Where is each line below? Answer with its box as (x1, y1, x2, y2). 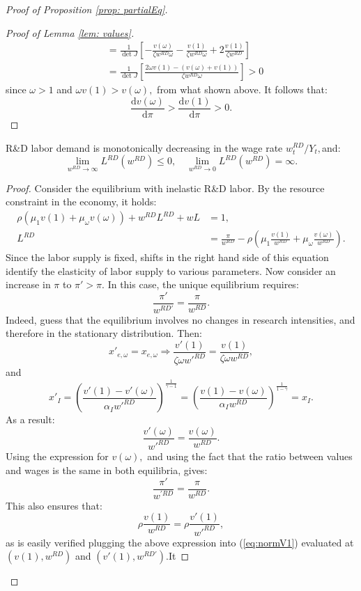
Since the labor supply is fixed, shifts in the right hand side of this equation (6, 250, 329, 265)
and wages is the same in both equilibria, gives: (6, 462, 208, 477)
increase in (6, 277, 51, 292)
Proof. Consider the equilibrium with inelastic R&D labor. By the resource (6, 180, 325, 195)
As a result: (6, 412, 55, 427)
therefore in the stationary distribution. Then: (6, 326, 202, 340)
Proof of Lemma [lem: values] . (6, 25, 135, 40)
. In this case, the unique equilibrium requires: (102, 277, 299, 292)
